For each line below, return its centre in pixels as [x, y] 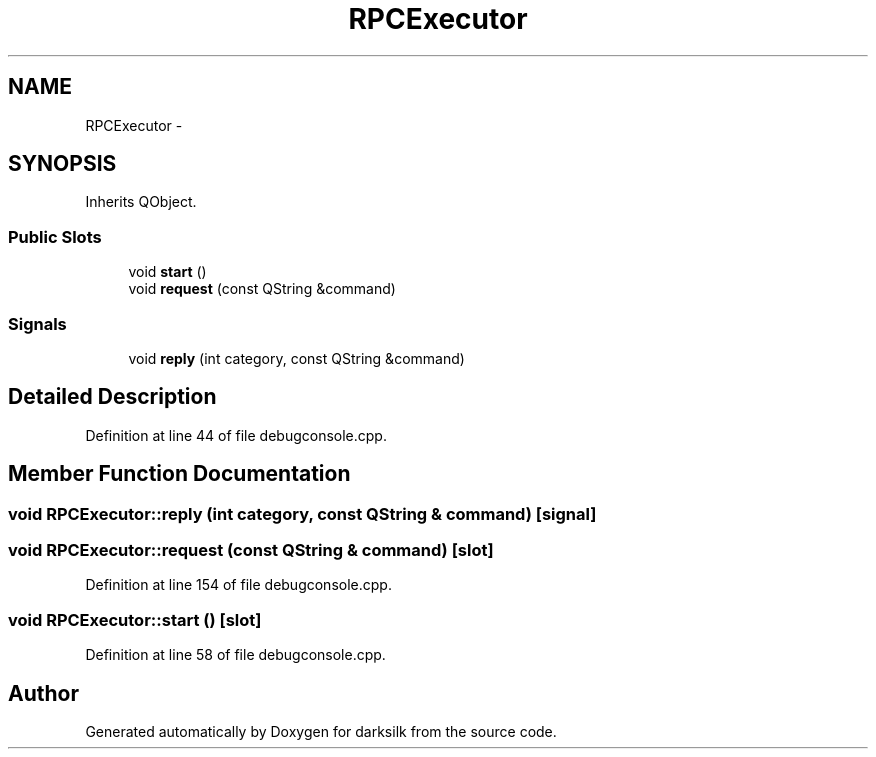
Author [43, 693]
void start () [167, 272]
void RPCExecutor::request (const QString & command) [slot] [251, 550]
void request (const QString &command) [262, 289]
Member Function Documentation [179, 474]
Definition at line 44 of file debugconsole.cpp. [236, 435]
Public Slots [55, 236]
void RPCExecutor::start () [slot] [135, 619]
